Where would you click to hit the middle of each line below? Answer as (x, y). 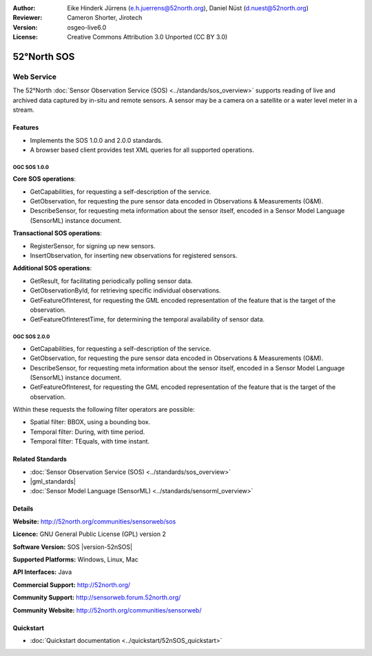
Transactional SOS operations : (58, 233)
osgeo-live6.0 (87, 27)
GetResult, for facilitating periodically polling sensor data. (111, 281)
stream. (23, 110)
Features (26, 128)
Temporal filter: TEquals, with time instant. (90, 441)
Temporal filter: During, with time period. (87, 432)
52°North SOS (44, 56)
